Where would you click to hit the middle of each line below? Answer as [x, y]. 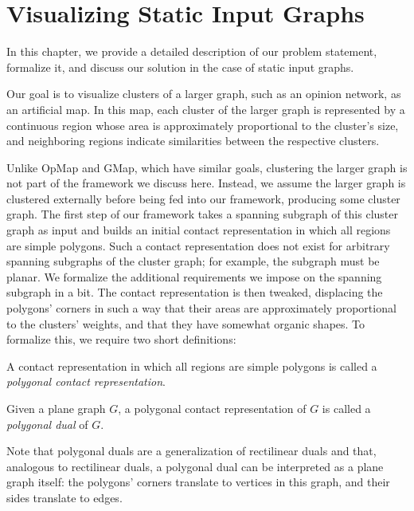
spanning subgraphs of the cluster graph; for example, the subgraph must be [193, 261]
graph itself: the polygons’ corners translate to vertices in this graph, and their [198, 482]
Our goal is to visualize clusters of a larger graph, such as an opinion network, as [204, 94]
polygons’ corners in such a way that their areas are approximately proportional [201, 308]
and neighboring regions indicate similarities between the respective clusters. [193, 141]
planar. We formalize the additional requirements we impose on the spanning [194, 276]
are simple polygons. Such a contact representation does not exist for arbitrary [198, 245]
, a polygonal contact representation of [212, 408]
